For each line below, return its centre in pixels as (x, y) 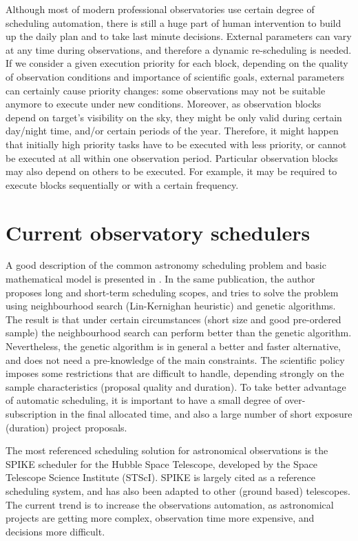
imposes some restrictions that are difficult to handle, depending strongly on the (175, 373)
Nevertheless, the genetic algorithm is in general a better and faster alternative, (173, 346)
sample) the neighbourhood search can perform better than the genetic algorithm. (179, 333)
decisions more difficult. (55, 531)
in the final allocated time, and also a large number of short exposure (206, 413)
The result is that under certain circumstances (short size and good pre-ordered (173, 319)
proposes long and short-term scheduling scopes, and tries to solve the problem (172, 292)
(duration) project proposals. (66, 427)
